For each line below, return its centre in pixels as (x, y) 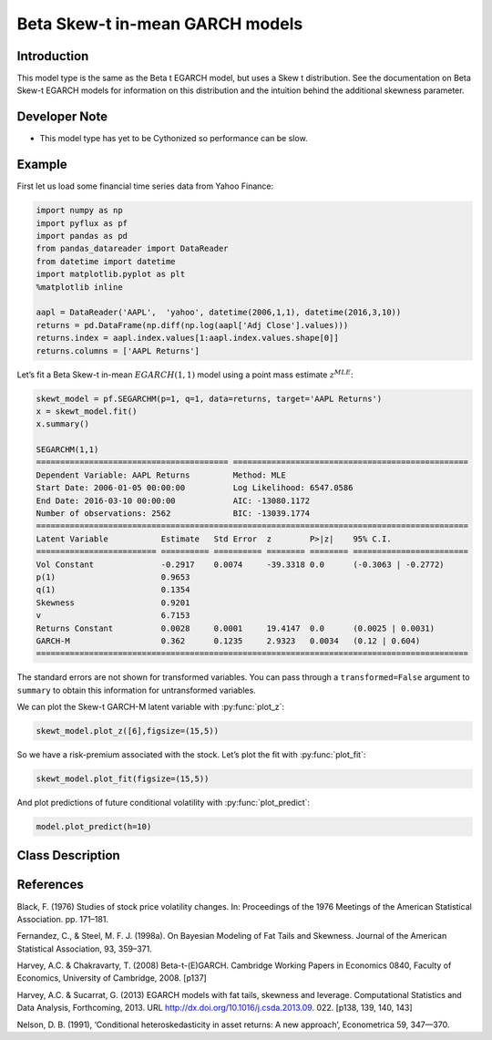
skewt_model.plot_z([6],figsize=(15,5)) (127, 731)
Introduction (53, 56)
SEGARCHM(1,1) (67, 450)
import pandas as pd (82, 236)
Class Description (68, 855)
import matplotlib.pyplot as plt (111, 274)
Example (42, 165)
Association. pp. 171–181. (63, 919)
